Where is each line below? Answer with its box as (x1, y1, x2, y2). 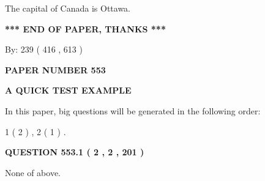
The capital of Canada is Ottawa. (5, 2, 131, 14)
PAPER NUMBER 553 (5, 63, 106, 76)
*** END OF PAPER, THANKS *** (5, 22, 166, 35)
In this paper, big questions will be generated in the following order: (5, 104, 261, 117)
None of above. (5, 166, 61, 179)
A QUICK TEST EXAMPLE (5, 84, 132, 97)
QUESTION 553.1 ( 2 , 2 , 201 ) (5, 146, 144, 158)
